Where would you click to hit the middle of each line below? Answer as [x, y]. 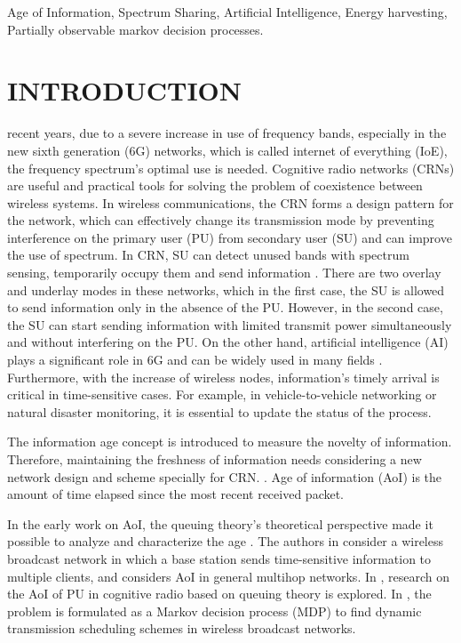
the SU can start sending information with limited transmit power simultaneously [230, 324]
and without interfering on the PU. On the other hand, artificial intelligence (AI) [228, 342]
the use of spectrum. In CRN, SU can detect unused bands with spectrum [208, 255]
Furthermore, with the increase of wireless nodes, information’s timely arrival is [223, 377]
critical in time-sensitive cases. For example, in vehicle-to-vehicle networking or [222, 394]
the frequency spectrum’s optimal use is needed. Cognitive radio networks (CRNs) [231, 168]
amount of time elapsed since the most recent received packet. [176, 494]
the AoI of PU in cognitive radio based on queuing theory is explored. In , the [219, 594]
